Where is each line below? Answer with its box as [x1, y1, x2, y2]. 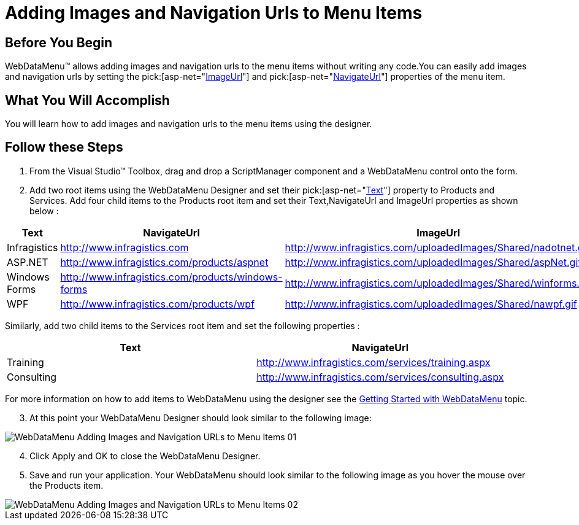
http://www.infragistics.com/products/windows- [60, 270, 283, 283]
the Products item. [29, 480, 104, 491]
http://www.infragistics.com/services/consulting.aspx [256, 370, 504, 383]
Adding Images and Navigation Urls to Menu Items [5, 2, 423, 23]
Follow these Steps [5, 139, 123, 155]
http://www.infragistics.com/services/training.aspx [256, 356, 491, 368]
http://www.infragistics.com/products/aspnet [60, 255, 269, 268]
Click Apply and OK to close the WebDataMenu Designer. [29, 450, 261, 461]
